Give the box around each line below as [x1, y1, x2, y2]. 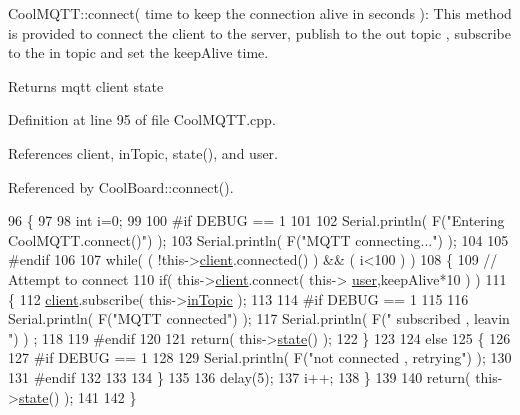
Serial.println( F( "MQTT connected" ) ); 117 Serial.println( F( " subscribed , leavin [8, 308, 510, 329]
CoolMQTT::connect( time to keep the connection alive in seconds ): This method [8, 3, 512, 23]
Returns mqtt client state [8, 75, 164, 96]
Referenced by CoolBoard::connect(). [8, 176, 234, 197]
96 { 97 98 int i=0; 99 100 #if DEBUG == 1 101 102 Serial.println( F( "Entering [8, 210, 505, 231]
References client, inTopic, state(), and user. [8, 142, 278, 163]
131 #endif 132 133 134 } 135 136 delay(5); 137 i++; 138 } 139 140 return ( [8, 366, 471, 387]
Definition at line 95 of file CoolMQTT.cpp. [8, 109, 276, 130]
